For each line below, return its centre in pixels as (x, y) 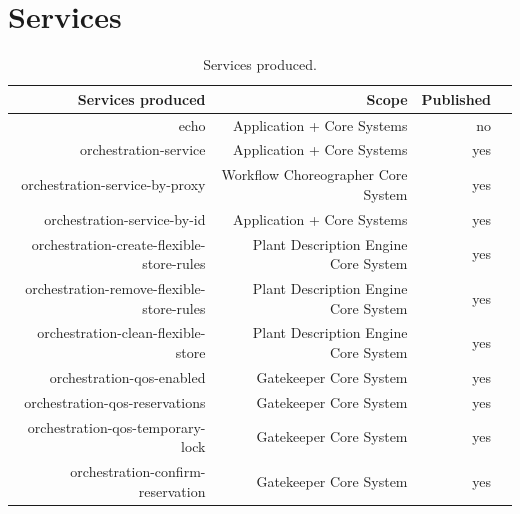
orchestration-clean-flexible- (121, 332)
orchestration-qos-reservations (115, 401)
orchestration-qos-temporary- (116, 426)
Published (456, 98)
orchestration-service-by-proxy (113, 184)
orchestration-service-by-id (125, 218)
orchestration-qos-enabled (127, 376)
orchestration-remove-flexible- (115, 287)
